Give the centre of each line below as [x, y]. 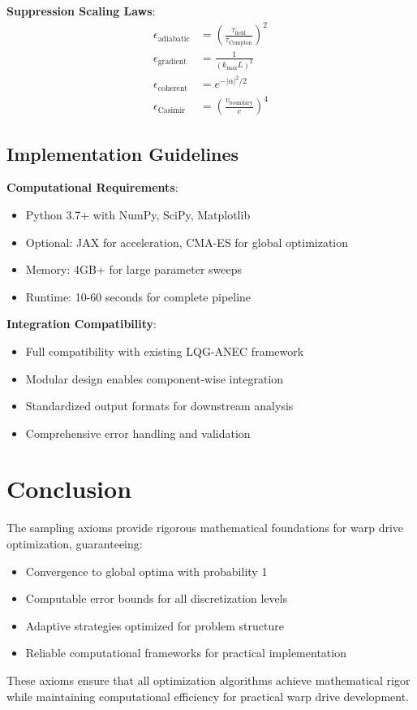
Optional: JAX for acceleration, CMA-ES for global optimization [187, 242]
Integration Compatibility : [82, 324]
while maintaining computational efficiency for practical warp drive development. [208, 696]
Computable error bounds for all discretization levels [157, 598]
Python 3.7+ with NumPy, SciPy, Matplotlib [138, 214]
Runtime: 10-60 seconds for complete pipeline [138, 296]
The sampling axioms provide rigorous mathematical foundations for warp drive [205, 528]
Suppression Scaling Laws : [81, 11]
